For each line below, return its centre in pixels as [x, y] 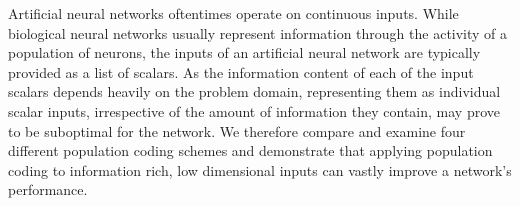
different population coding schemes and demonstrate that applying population [250, 150]
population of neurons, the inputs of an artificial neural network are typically [244, 52]
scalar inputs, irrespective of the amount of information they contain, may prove [254, 110]
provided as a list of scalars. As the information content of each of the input [241, 71]
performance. [48, 189]
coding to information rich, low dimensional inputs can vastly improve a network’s [260, 169]
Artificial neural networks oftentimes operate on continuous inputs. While [233, 13]
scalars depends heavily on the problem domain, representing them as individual [254, 91]
